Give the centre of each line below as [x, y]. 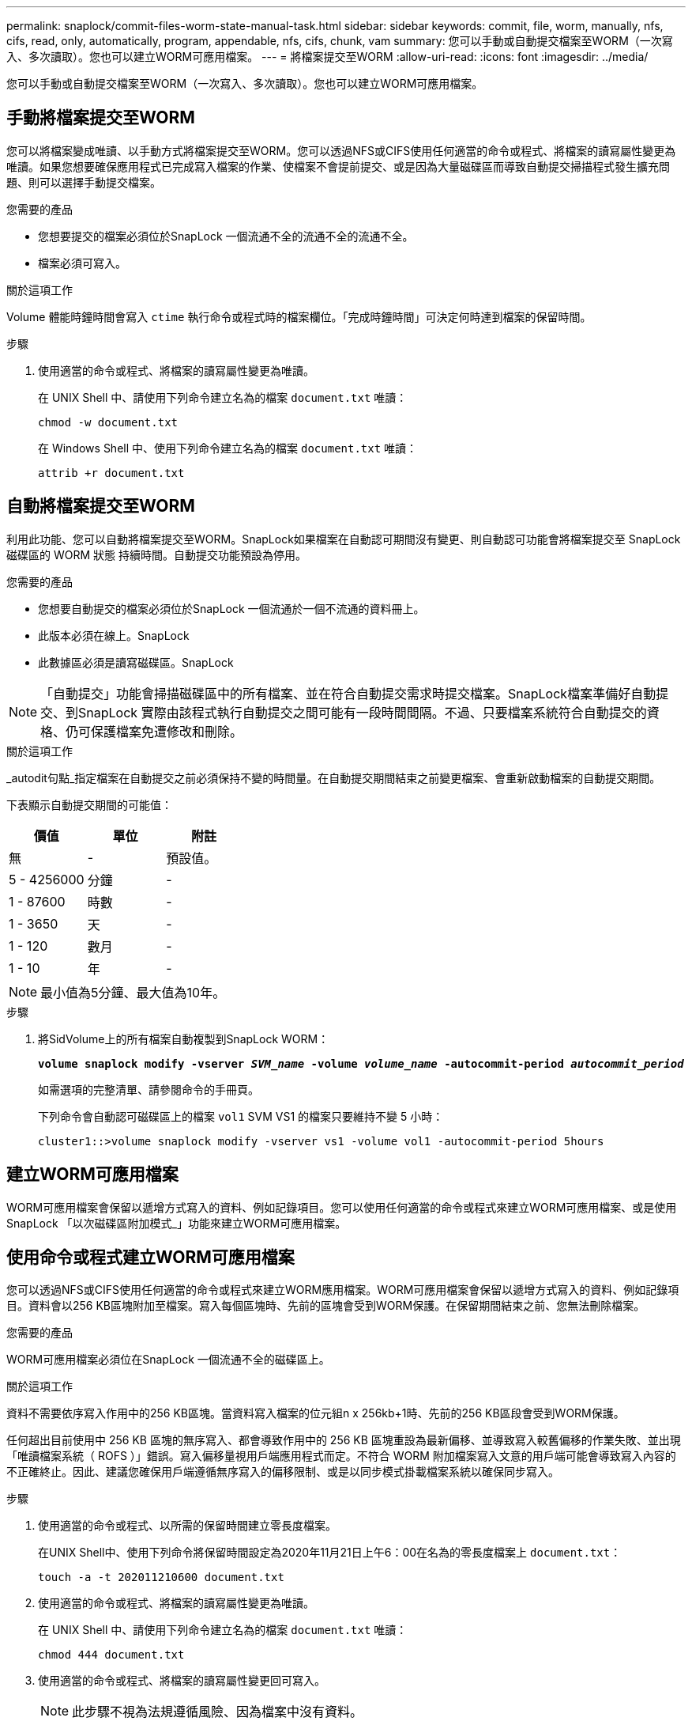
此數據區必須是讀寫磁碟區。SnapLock [136, 662]
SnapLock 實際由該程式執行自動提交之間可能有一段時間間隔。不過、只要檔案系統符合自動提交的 [363, 712]
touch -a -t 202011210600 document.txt [161, 1577]
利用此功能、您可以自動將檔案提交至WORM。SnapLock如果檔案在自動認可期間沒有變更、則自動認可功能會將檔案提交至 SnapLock [344, 539]
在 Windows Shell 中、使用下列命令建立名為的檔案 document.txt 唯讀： [228, 448]
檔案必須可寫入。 [82, 263]
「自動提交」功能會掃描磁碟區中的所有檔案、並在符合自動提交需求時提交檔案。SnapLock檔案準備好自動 [348, 693]
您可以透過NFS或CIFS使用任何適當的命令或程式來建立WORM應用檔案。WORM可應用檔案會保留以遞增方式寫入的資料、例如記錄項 [343, 1290]
